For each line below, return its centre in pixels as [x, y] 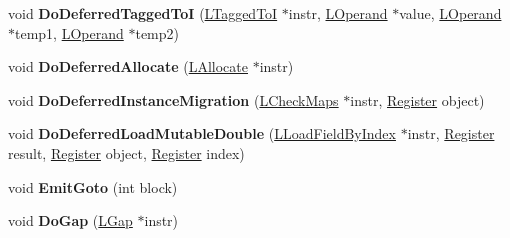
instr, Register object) [417, 99]
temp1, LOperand [69, 32]
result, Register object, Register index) [126, 152]
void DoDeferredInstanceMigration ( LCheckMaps [173, 99]
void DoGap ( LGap [70, 220]
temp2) [157, 32]
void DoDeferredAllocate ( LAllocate [128, 66]
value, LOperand [450, 13]
